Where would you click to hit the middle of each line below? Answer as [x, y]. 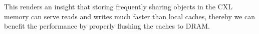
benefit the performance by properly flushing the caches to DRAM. [107, 26]
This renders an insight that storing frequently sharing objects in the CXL [118, 6]
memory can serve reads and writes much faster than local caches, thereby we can [130, 16]
